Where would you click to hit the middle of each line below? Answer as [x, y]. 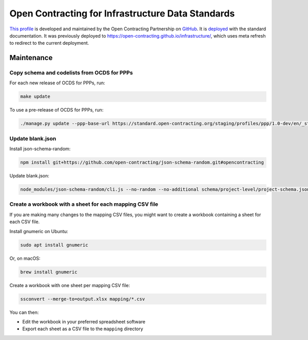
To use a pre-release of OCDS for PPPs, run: [56, 110]
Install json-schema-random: [40, 149]
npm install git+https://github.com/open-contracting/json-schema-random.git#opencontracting [142, 163]
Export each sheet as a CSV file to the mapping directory [83, 329]
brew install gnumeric [49, 272]
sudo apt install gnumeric [54, 245]
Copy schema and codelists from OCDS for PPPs [71, 73]
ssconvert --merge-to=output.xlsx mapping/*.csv [83, 299]
